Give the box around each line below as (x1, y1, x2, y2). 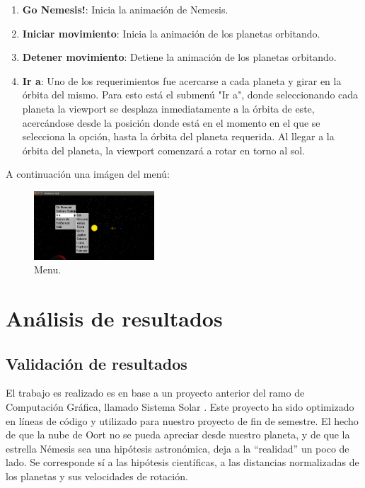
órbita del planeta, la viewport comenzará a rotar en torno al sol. (22, 142, 306, 157)
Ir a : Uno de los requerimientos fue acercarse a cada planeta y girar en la (22, 73, 342, 88)
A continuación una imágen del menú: (6, 166, 170, 181)
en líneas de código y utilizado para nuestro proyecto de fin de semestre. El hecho (6, 413, 359, 428)
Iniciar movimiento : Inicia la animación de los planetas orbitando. (22, 25, 320, 40)
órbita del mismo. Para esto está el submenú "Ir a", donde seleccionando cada (22, 87, 359, 102)
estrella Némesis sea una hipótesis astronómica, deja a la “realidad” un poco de (6, 441, 349, 455)
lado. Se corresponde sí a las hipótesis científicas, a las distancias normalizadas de (6, 455, 359, 470)
